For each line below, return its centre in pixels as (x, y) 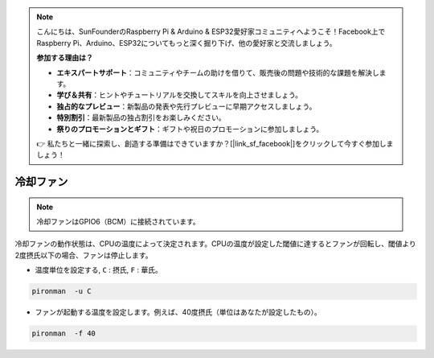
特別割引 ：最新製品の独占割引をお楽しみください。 (141, 117)
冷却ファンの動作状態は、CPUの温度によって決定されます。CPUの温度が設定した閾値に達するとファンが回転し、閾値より (216, 244)
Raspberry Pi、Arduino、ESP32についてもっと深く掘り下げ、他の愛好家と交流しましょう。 (186, 43)
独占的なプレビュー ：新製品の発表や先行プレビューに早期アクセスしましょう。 (186, 106)
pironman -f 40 (64, 333)
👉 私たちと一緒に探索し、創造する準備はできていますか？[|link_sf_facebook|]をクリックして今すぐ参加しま (215, 143)
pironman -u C (61, 291)
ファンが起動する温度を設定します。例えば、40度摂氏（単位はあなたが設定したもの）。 (178, 312)
